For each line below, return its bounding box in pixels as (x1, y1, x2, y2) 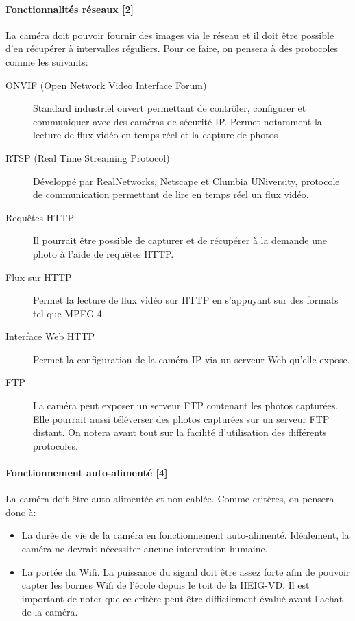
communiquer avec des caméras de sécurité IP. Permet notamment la (33, 114, 322, 128)
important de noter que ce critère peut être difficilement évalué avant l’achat (21, 591, 343, 605)
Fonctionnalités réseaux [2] (5, 1, 134, 16)
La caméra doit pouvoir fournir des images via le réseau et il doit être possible (5, 27, 334, 42)
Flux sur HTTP (5, 269, 72, 284)
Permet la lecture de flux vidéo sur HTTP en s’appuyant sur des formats (33, 293, 339, 307)
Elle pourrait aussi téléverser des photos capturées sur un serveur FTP (33, 411, 330, 426)
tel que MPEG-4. (33, 306, 105, 320)
